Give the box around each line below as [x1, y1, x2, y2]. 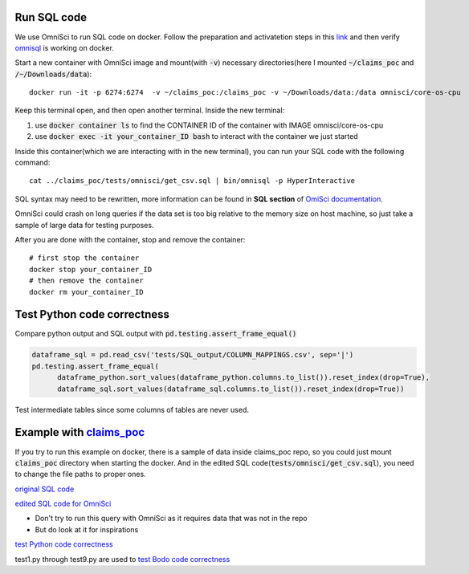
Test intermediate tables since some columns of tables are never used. [14, 405, 249, 414]
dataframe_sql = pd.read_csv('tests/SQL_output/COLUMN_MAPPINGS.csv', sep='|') [31, 350, 354, 360]
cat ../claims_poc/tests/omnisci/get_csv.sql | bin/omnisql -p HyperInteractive [29, 177, 356, 185]
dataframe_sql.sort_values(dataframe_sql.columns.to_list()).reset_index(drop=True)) [57, 384, 405, 393]
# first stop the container [29, 254, 140, 263]
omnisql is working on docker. [14, 43, 114, 52]
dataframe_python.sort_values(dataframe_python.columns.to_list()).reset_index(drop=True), [57, 373, 430, 382]
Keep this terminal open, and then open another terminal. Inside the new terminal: [14, 105, 285, 116]
